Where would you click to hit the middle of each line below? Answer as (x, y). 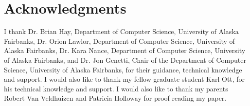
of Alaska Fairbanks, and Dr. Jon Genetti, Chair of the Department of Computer (125, 60)
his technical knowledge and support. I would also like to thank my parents (116, 88)
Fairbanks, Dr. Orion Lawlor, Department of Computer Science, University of (119, 41)
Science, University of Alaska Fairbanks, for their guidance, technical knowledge (123, 69)
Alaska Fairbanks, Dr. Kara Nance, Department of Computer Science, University (125, 50)
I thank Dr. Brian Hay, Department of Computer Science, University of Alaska (121, 31)
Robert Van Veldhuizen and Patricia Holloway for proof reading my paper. (115, 98)
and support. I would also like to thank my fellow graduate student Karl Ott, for (125, 79)
